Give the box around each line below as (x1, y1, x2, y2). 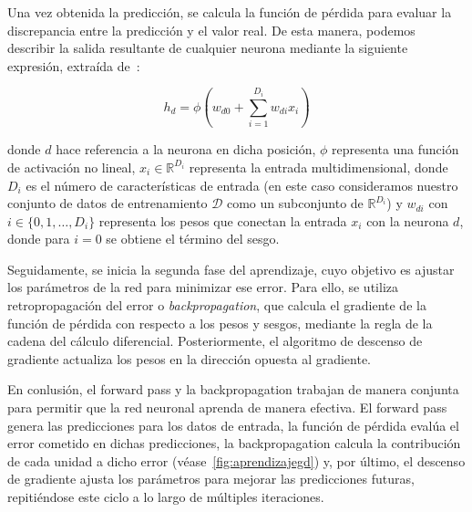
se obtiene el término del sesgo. (106, 229, 280, 248)
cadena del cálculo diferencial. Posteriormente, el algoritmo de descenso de (7, 331, 423, 350)
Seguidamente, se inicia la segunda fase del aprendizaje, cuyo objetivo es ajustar (7, 259, 455, 278)
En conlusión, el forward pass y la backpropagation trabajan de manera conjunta (7, 380, 459, 399)
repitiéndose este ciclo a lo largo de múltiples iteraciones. (7, 487, 324, 506)
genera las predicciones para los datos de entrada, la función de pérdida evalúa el (7, 415, 459, 434)
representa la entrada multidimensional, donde (189, 157, 448, 176)
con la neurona (366, 211, 449, 230)
